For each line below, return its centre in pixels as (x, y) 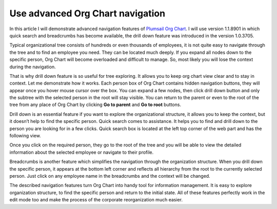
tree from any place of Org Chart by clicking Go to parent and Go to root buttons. (95, 104)
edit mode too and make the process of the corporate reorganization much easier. (96, 200)
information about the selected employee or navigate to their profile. (82, 152)
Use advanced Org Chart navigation (87, 13)
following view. (25, 136)
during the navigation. (33, 67)
